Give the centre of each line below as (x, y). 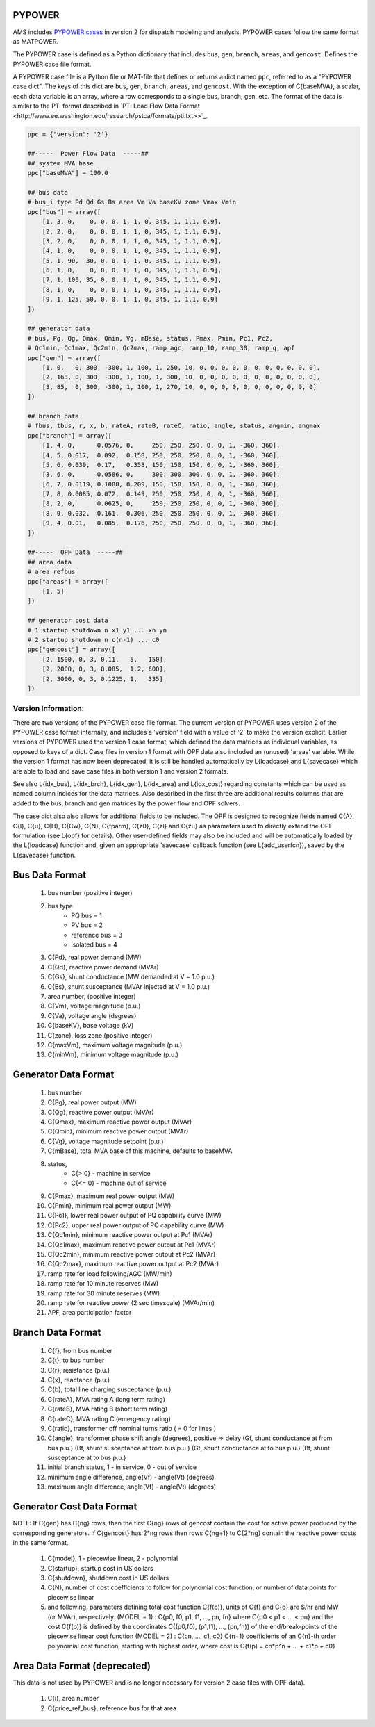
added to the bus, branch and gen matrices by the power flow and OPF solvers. (127, 803)
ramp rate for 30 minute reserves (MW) (104, 1293)
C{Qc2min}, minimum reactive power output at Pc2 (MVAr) (132, 1254)
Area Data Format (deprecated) (82, 1665)
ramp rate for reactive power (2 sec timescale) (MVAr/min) (131, 1302)
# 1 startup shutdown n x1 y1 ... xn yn (97, 630)
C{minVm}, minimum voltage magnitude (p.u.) (113, 1055)
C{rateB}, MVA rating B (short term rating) (108, 1409)
